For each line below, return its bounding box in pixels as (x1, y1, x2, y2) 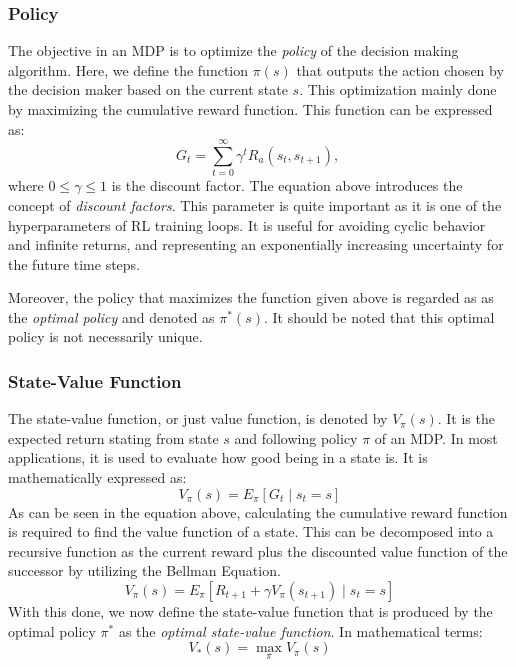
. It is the (437, 408, 495, 429)
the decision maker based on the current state (8, 79, 288, 100)
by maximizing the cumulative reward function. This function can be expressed (8, 99, 493, 119)
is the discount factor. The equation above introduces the (111, 175, 463, 196)
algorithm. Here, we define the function (8, 59, 249, 80)
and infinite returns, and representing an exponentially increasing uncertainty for (8, 234, 504, 255)
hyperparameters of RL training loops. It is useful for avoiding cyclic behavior (8, 214, 486, 235)
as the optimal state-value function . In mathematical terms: (118, 620, 483, 641)
